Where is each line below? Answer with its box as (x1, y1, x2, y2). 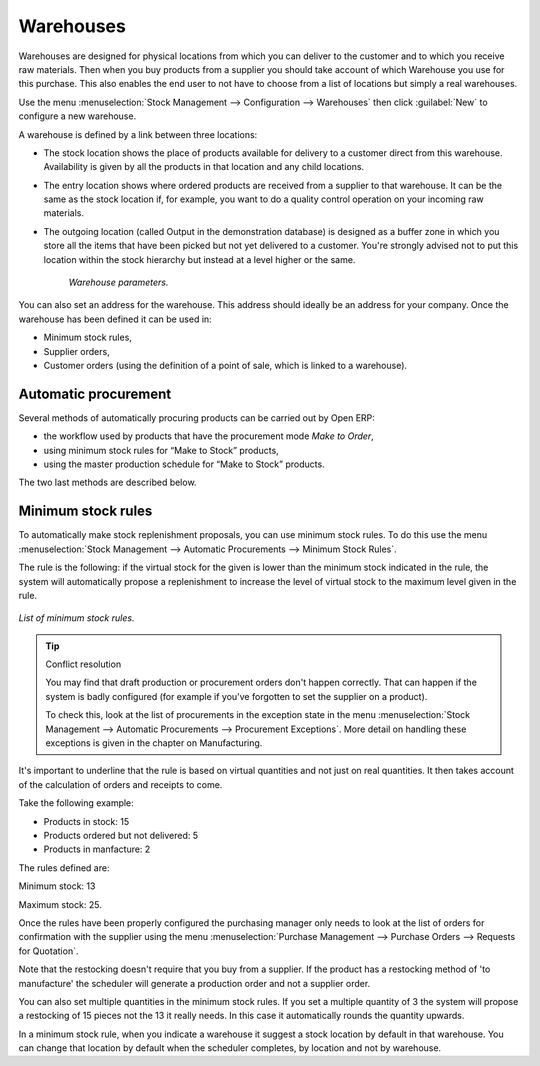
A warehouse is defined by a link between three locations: (18, 128, 258, 140)
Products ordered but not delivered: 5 (43, 829, 199, 841)
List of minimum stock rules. (18, 612, 135, 624)
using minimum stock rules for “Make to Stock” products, (43, 444, 279, 456)
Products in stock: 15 (43, 815, 130, 827)
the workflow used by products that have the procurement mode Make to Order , (43, 430, 374, 442)
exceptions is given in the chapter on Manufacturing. (45, 737, 263, 749)
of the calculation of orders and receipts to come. (18, 778, 223, 790)
